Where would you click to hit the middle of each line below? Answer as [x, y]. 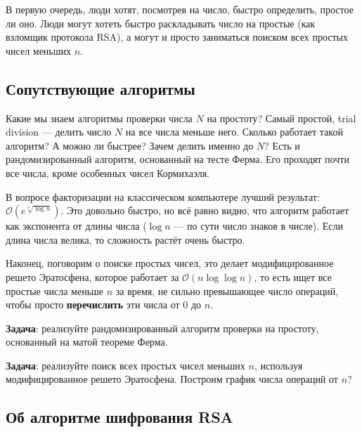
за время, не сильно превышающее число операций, [227, 290]
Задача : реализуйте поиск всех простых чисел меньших [125, 365]
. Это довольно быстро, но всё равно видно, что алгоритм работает [205, 210]
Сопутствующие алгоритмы [101, 88]
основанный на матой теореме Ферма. [87, 342]
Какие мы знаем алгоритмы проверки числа [99, 118]
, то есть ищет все [293, 276]
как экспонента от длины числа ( [76, 226]
